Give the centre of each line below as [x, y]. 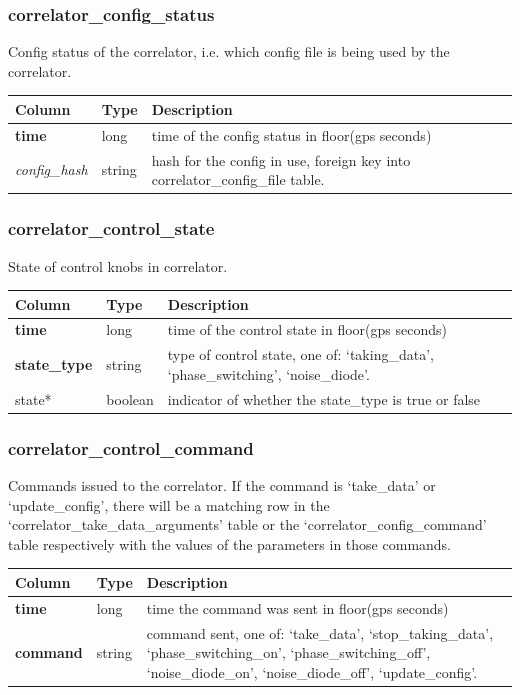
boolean [130, 398]
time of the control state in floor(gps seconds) [307, 329]
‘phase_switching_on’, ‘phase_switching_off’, [288, 652]
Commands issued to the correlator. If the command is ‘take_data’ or [222, 485]
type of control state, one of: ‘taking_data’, [300, 354]
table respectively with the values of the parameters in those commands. [230, 543]
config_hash [51, 169]
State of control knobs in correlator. [118, 265]
